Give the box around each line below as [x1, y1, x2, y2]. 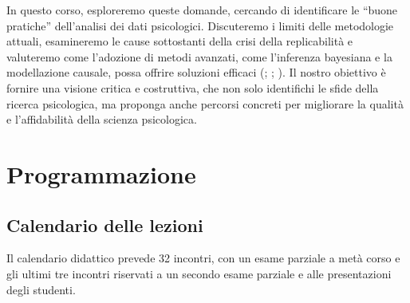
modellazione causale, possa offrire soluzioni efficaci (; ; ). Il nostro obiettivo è [6, 64, 386, 81]
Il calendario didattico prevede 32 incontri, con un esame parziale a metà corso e [6, 250, 400, 266]
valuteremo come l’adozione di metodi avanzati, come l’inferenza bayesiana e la [6, 48, 392, 65]
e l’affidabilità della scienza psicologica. [6, 111, 197, 128]
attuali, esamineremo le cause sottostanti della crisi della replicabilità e [6, 33, 353, 49]
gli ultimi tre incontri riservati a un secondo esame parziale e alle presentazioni [6, 265, 392, 281]
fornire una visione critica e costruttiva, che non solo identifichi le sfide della [6, 79, 379, 96]
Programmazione [6, 157, 196, 190]
